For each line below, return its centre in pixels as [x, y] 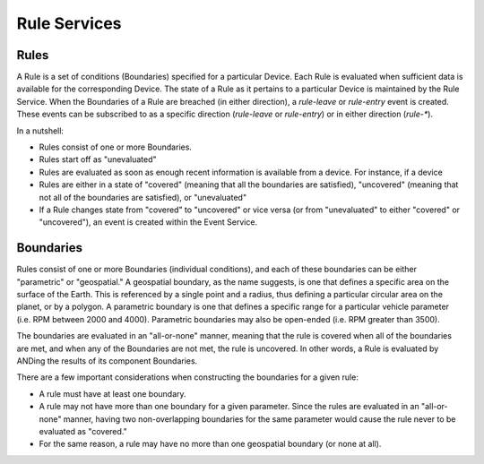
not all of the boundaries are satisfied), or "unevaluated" [143, 197]
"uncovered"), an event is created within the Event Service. [148, 222]
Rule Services [69, 23]
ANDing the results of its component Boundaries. [107, 361]
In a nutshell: [40, 131]
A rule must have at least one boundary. [113, 393]
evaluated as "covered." [83, 431]
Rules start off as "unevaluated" [98, 159]
